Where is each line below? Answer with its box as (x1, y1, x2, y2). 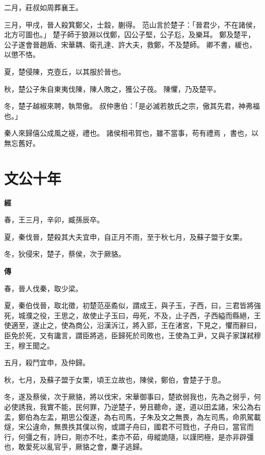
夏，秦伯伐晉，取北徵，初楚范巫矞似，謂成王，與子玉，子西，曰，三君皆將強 (4, 300, 261, 311)
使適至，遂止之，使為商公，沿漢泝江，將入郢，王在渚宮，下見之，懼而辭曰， (4, 320, 261, 331)
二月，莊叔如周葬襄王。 (4, 2, 83, 12)
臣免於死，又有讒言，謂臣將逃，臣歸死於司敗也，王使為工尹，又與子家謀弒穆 (4, 330, 261, 340)
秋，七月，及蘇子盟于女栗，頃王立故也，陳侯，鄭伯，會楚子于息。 (4, 374, 225, 385)
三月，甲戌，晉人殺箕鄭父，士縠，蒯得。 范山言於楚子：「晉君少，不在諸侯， (4, 19, 260, 30)
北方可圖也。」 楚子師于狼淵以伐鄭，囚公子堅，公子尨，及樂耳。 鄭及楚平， (4, 29, 255, 40)
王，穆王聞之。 (4, 340, 54, 350)
